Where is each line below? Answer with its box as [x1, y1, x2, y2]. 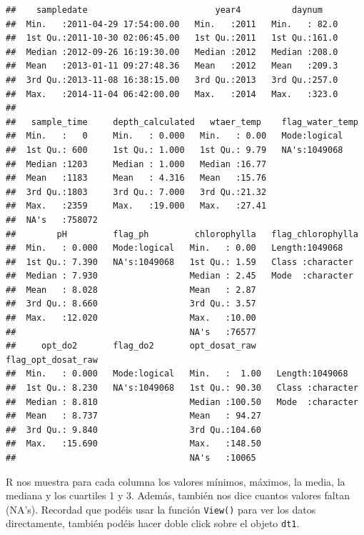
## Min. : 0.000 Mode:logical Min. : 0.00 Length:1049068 [6, 243, 343, 254]
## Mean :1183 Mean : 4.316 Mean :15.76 [6, 173, 267, 184]
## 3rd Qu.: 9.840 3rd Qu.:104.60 [6, 424, 261, 435]
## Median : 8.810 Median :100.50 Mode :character [6, 396, 358, 407]
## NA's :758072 [6, 214, 98, 225]
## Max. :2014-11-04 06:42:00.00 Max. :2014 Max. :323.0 [6, 89, 338, 99]
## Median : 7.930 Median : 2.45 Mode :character [6, 271, 353, 281]
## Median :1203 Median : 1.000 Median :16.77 [6, 159, 267, 169]
